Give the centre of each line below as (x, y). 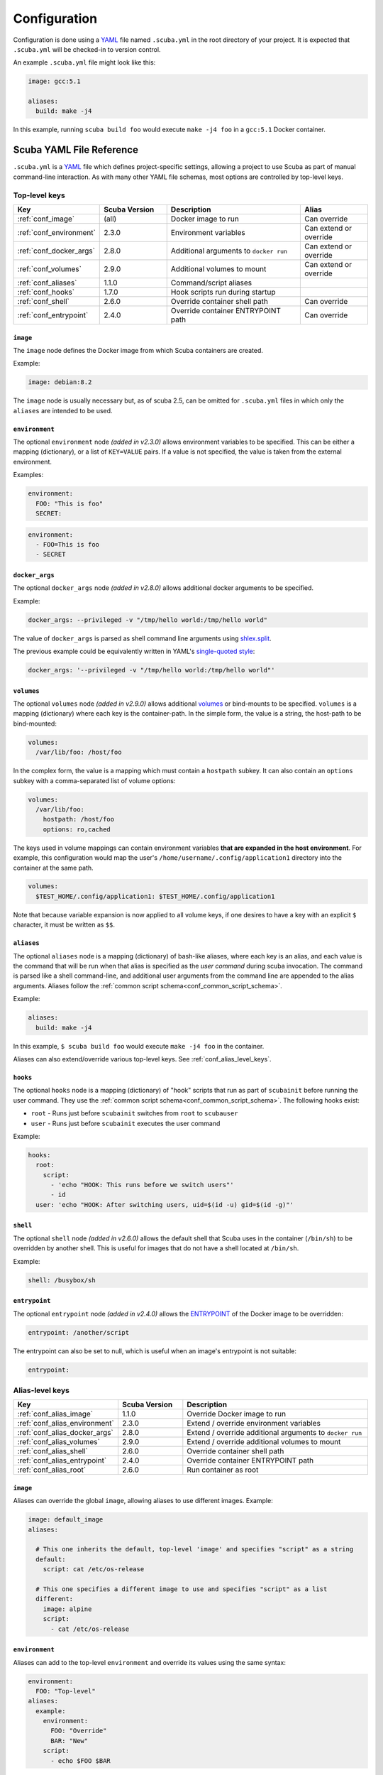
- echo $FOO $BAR (81, 1760)
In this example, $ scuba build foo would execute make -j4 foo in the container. (139, 1046)
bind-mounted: (35, 723)
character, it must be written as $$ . (64, 925)
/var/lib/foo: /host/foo (79, 752)
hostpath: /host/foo (79, 819)
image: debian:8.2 (60, 382)
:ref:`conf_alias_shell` (52, 1451)
